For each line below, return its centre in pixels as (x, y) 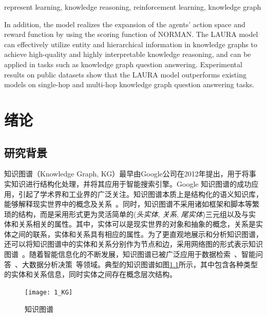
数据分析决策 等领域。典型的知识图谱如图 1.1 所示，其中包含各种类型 (143, 264)
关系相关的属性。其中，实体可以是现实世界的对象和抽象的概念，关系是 (137, 224)
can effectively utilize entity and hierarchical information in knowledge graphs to (131, 44)
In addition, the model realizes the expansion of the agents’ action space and (125, 24)
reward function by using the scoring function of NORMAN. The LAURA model (131, 34)
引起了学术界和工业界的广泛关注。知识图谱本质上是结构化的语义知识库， (140, 194)
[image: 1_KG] (49, 292)
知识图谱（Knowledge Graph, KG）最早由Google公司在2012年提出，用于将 (127, 174)
